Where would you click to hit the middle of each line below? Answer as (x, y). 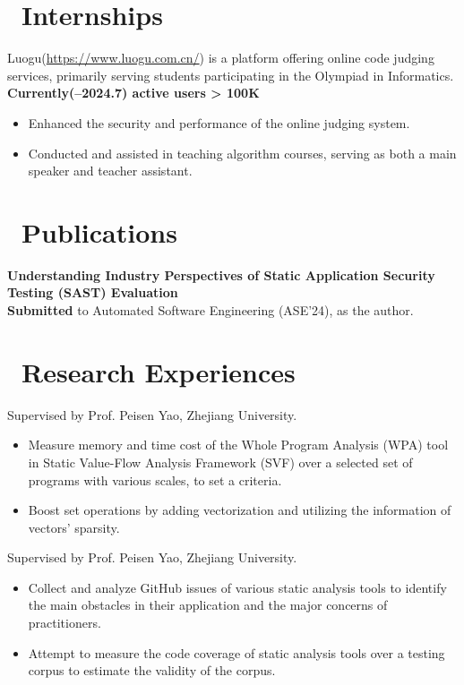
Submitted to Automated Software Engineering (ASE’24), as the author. (211, 310)
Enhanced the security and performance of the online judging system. (219, 122)
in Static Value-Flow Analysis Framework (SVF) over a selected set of (220, 462)
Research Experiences (159, 371)
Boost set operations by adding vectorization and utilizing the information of (240, 510)
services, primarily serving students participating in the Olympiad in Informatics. (231, 75)
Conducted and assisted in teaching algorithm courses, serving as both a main (242, 153)
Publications (99, 231)
